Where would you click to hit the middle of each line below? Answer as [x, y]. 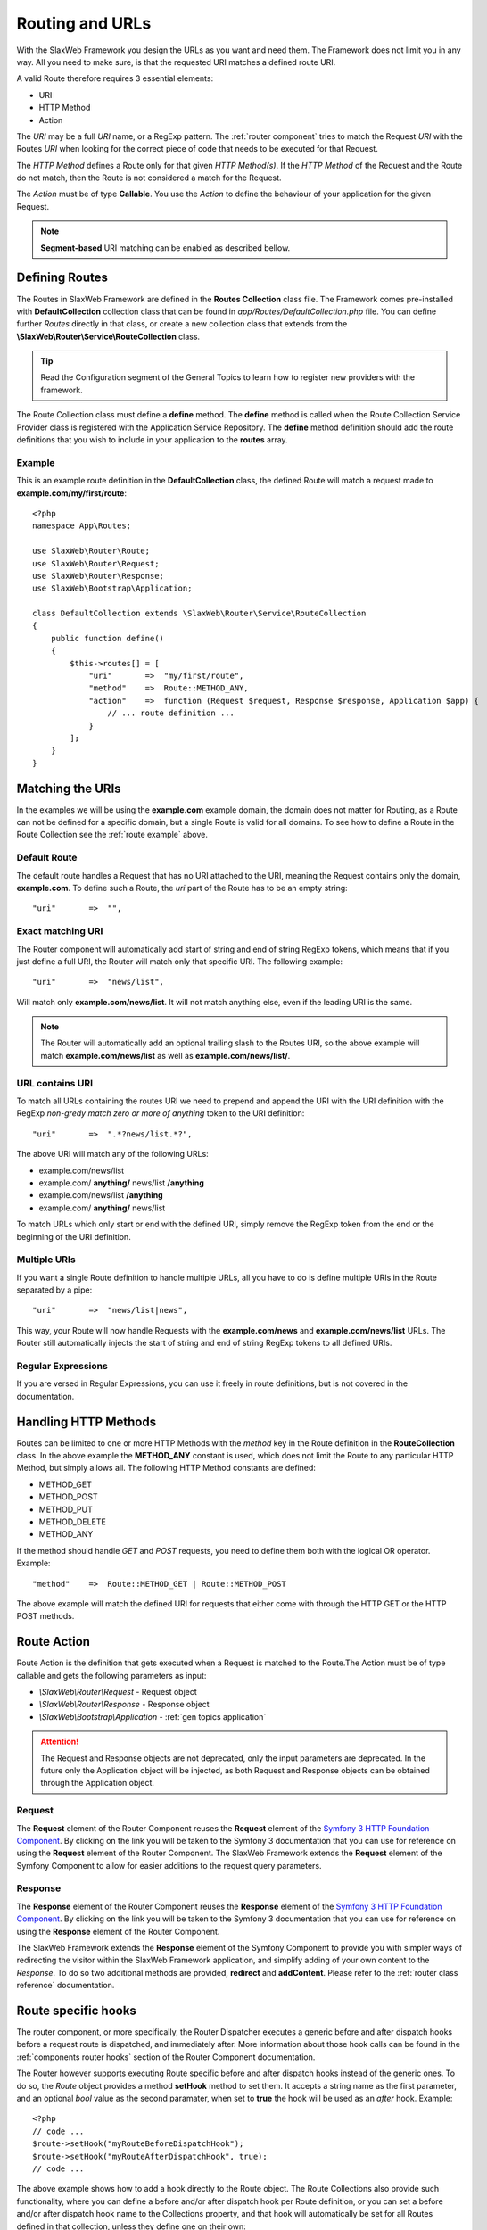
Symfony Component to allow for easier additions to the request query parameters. [169, 1865]
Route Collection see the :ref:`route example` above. [112, 835]
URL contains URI [55, 1083]
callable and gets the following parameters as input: [111, 1675]
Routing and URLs [84, 23]
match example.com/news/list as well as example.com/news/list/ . [165, 1055]
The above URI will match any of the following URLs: [112, 1154]
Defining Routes [62, 278]
